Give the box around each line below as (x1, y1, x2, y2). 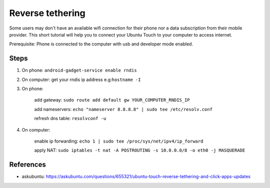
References (9, 160, 46, 169)
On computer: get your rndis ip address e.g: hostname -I (21, 76, 141, 82)
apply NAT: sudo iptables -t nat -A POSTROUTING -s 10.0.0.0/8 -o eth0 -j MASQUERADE (34, 147, 245, 153)
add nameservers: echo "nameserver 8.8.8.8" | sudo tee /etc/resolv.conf (34, 106, 212, 112)
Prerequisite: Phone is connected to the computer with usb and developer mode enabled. (9, 41, 193, 47)
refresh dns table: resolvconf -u (34, 115, 106, 121)
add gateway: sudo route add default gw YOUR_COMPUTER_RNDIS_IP (34, 97, 190, 103)
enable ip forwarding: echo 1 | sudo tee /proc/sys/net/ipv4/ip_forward (34, 138, 203, 144)
